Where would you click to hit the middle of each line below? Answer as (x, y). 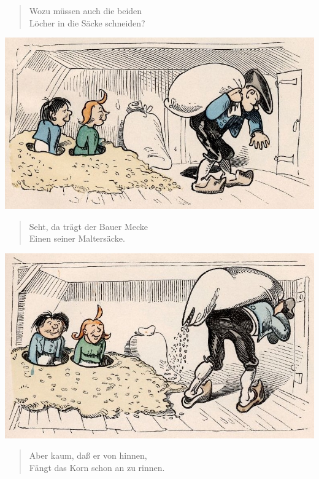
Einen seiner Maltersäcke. (77, 238)
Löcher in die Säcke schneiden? (87, 22)
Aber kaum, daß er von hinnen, (88, 455)
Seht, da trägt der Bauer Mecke (88, 226)
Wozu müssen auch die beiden (86, 10)
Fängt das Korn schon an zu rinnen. (97, 467)
